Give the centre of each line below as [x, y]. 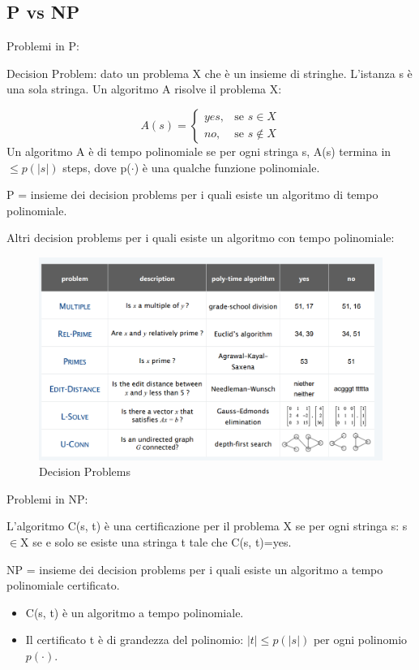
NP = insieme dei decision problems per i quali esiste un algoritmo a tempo [195, 569]
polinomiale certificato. [63, 585]
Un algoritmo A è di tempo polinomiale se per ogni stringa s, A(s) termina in [199, 151]
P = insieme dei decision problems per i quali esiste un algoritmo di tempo [192, 195]
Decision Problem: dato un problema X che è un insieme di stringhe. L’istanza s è [209, 73]
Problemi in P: [43, 46]
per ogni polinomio [360, 640]
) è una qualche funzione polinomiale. [227, 167]
